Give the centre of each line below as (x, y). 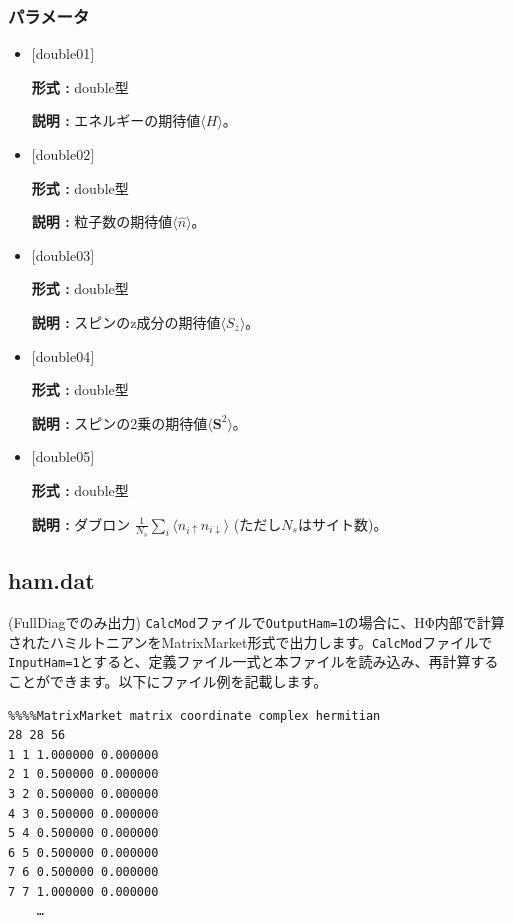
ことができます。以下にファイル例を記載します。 (168, 680)
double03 (63, 254)
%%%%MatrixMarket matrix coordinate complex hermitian (194, 715)
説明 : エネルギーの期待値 (116, 120)
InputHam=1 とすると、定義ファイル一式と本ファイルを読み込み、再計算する (253, 661)
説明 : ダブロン (81, 523)
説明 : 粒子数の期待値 (102, 221)
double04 (63, 355)
